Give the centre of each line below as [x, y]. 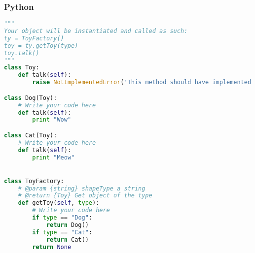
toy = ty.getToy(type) [41, 46]
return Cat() [67, 239]
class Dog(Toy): [31, 98]
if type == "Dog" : [62, 218]
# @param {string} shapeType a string [82, 188]
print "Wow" [52, 120]
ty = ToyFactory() [34, 38]
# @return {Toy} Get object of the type [85, 196]
